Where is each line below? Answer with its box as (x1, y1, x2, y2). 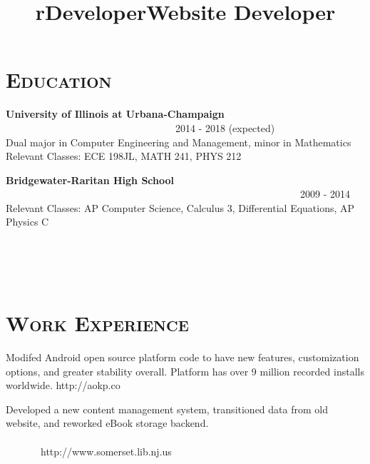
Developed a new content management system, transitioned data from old (6, 401, 328, 416)
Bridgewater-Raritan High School (6, 172, 175, 187)
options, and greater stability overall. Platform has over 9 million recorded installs (6, 363, 364, 378)
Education (6, 65, 112, 94)
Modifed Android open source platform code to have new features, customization (6, 349, 359, 364)
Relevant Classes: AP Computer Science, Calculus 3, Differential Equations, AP (6, 200, 355, 215)
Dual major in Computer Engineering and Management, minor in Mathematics (6, 134, 351, 149)
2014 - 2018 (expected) (175, 120, 275, 135)
